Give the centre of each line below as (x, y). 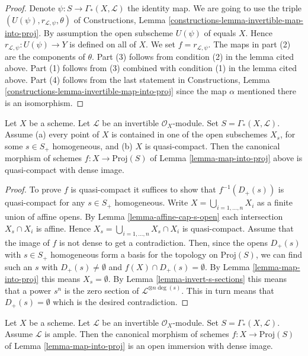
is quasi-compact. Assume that (238, 228)
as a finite (275, 202)
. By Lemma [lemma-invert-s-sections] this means (198, 278)
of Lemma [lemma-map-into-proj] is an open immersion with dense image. (139, 345)
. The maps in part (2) (249, 44)
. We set (161, 44)
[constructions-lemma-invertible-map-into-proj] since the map (116, 91)
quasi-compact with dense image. (65, 169)
